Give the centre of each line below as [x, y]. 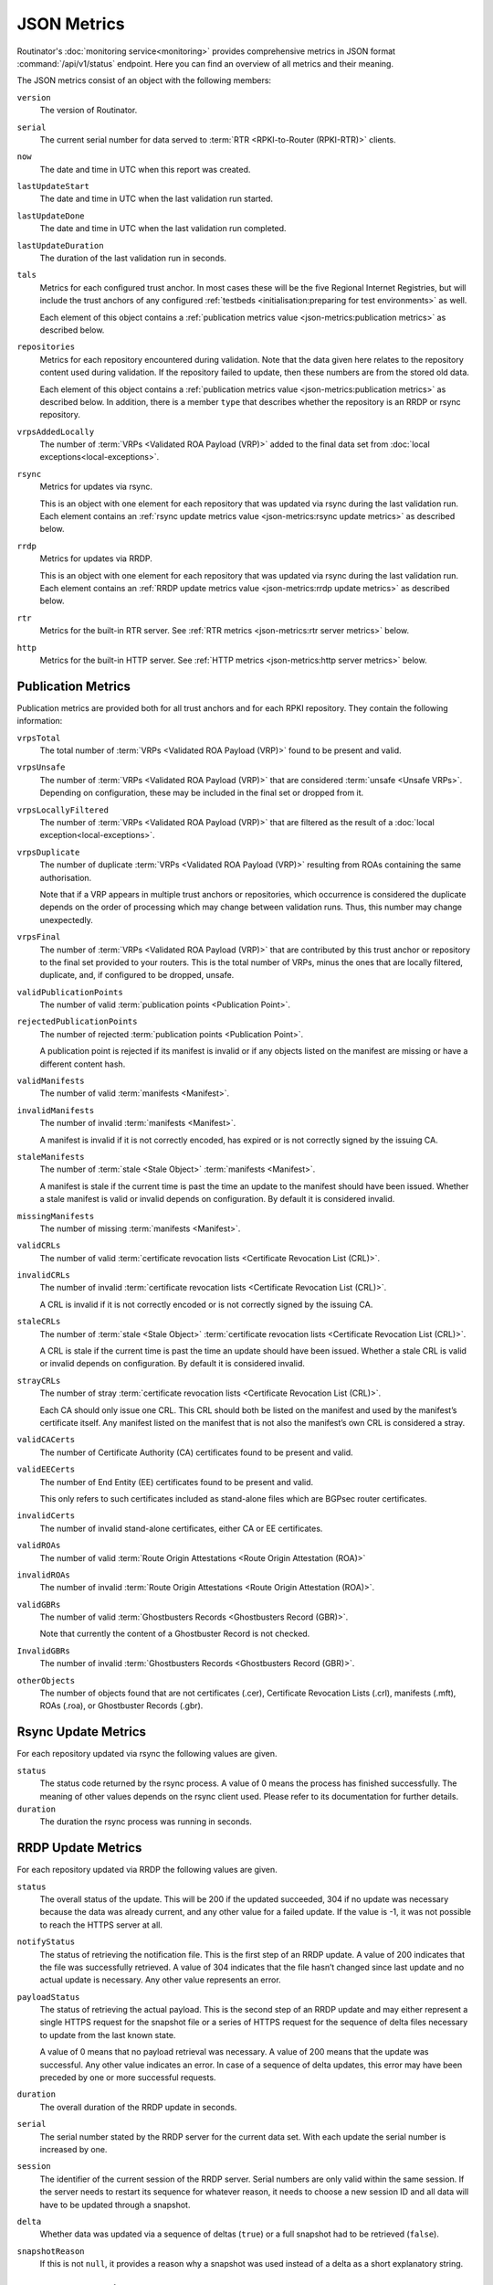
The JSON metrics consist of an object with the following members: [144, 80]
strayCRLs [39, 1381]
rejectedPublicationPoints [77, 1022]
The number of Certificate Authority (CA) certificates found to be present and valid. [196, 1452]
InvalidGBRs [43, 1651]
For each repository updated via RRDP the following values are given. [147, 1870]
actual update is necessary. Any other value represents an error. [161, 1980]
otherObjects [46, 1680]
